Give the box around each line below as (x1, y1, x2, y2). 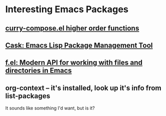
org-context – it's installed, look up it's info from (5, 83, 162, 92)
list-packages (5, 92, 51, 100)
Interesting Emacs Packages (5, 4, 129, 15)
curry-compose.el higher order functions (5, 24, 139, 33)
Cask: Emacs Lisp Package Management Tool (5, 41, 153, 49)
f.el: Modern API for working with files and (5, 59, 143, 67)
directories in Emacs (5, 66, 72, 75)
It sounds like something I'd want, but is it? (5, 105, 95, 111)
